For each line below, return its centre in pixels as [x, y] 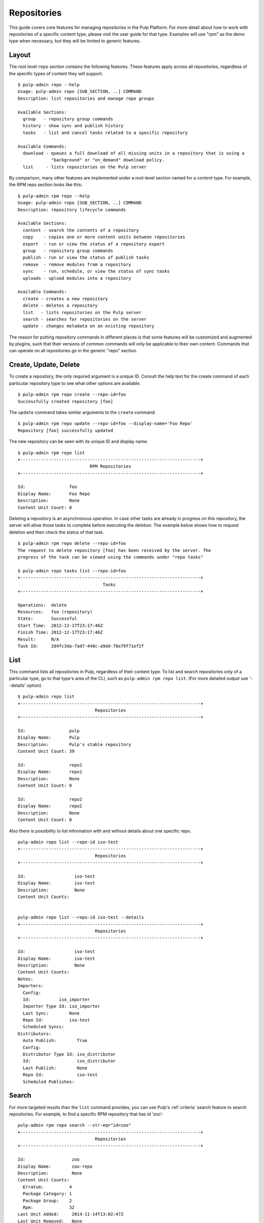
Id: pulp [49, 731]
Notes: [26, 979]
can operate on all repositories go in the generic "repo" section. [73, 351]
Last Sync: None [51, 1013]
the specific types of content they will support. [56, 73]
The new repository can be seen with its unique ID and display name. [79, 442]
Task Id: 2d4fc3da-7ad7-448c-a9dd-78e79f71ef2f [81, 646]
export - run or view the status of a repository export [94, 244]
